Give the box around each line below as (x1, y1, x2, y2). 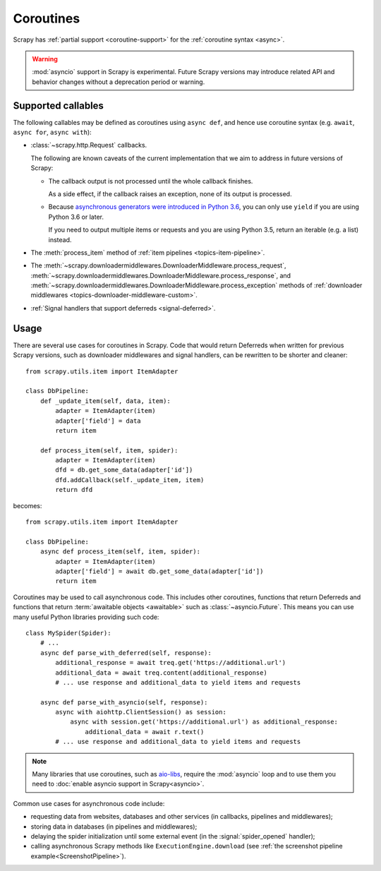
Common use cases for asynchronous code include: (13, 799, 165, 807)
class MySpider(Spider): (25, 629, 111, 637)
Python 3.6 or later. (48, 212, 104, 221)
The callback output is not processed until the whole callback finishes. (48, 176, 253, 185)
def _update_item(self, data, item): (40, 397, 171, 405)
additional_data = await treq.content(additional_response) (55, 668, 267, 677)
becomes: (13, 501, 42, 510)
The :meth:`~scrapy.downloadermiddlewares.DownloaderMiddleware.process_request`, (30, 261, 286, 270)
